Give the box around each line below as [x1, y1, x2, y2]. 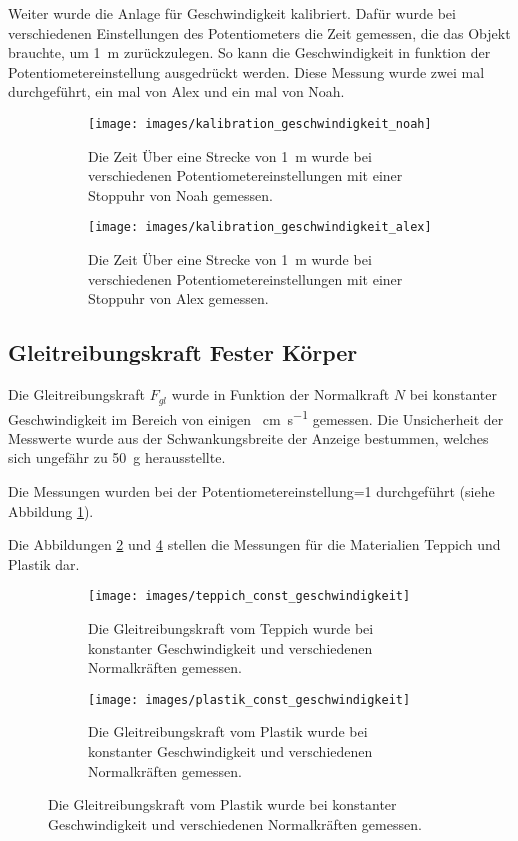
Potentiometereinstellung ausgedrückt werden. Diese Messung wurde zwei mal [8, 61, 485, 82]
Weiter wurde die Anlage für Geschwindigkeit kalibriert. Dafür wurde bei [8, 3, 456, 23]
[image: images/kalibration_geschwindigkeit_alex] [88, 220, 432, 235]
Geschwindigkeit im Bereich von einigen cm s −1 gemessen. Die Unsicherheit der [8, 405, 504, 429]
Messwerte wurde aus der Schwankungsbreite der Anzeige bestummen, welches [8, 427, 489, 448]
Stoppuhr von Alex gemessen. [88, 288, 269, 309]
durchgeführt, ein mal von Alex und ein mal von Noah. [8, 81, 345, 102]
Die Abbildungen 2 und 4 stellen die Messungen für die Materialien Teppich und [8, 534, 501, 555]
